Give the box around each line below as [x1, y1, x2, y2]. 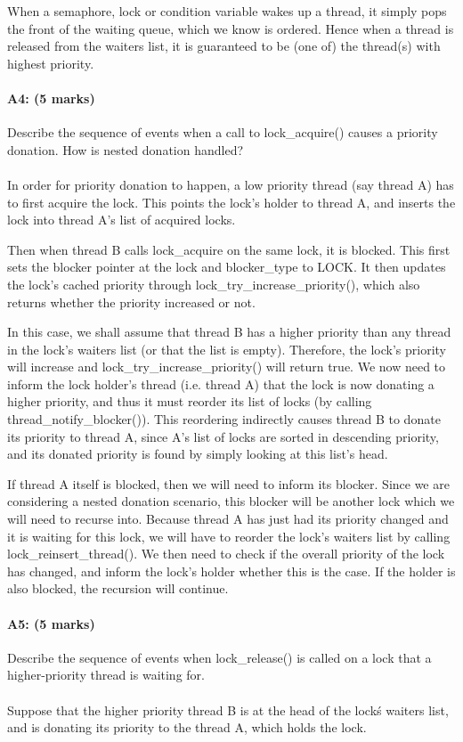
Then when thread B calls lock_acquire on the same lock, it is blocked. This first [7, 240, 451, 258]
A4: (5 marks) [7, 88, 95, 107]
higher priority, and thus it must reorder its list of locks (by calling [7, 392, 372, 411]
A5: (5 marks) [7, 614, 95, 632]
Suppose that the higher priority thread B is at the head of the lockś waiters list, [7, 700, 449, 719]
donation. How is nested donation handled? [7, 140, 244, 159]
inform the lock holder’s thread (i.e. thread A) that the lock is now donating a [7, 374, 435, 393]
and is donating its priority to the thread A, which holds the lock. [7, 718, 367, 737]
